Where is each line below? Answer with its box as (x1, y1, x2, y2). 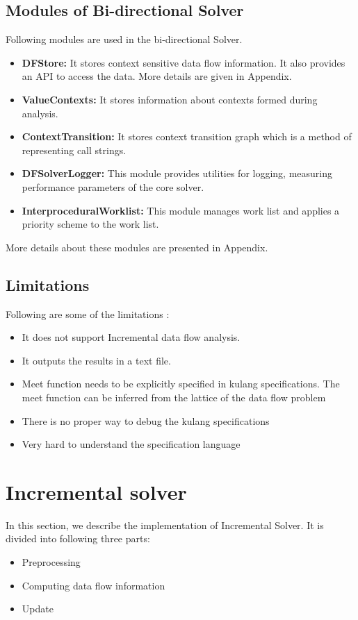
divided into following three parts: (6, 531, 150, 546)
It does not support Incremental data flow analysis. (22, 330, 241, 344)
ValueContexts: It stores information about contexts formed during (22, 92, 318, 106)
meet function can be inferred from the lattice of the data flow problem (22, 389, 326, 404)
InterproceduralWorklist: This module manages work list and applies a (22, 203, 340, 217)
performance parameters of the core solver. (22, 179, 204, 194)
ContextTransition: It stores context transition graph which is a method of (22, 129, 352, 144)
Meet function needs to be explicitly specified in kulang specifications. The (22, 376, 340, 391)
